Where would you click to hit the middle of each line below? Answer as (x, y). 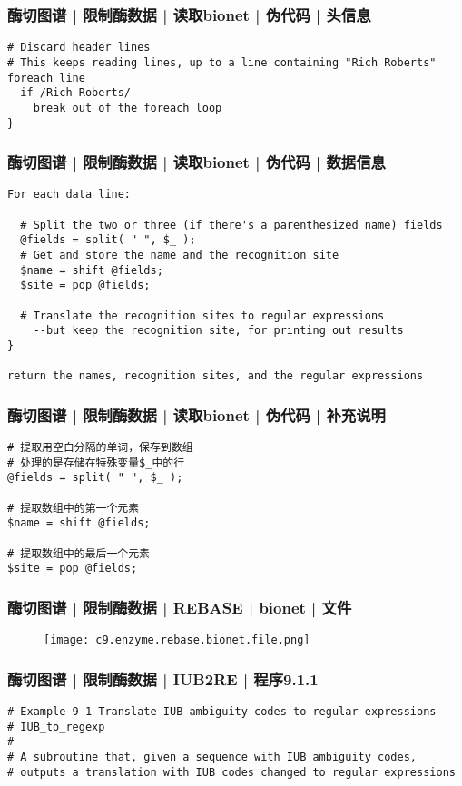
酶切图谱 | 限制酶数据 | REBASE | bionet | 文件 (180, 607)
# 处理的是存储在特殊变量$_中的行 (96, 462)
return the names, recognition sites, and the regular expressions (216, 376)
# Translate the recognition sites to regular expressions (202, 315)
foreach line (46, 78)
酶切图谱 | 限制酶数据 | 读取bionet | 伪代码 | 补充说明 (197, 414)
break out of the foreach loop (128, 108)
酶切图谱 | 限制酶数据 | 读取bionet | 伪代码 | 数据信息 (197, 162)
